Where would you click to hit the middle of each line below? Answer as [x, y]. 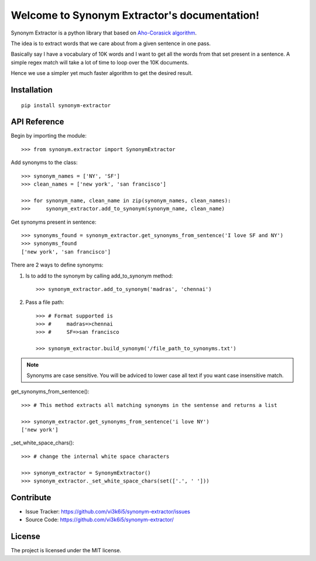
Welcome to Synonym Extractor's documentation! [135, 15]
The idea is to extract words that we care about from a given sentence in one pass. [111, 43]
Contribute [31, 497]
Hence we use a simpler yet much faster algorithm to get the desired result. [102, 73]
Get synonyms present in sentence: [54, 222]
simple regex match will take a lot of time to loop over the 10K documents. [100, 62]
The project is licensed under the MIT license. [66, 550]
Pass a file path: [45, 302]
